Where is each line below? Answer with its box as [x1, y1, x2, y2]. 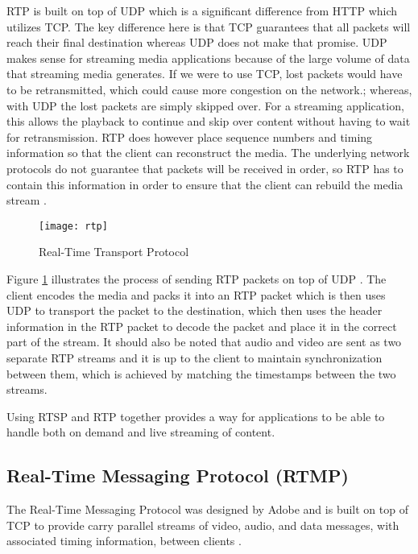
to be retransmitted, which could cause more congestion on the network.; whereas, [6, 81, 412, 97]
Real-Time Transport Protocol [39, 243, 189, 260]
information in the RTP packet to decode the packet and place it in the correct [6, 317, 397, 334]
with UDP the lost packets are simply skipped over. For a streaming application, [6, 97, 404, 114]
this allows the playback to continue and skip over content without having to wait [6, 113, 411, 130]
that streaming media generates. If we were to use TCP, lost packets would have [6, 65, 403, 82]
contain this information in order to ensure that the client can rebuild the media [6, 176, 404, 192]
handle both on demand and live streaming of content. [6, 424, 275, 440]
